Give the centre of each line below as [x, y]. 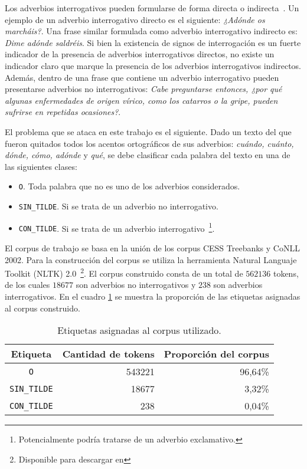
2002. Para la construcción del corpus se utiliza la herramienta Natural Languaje [151, 259]
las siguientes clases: [41, 166]
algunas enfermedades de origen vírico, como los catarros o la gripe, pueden [141, 100]
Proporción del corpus [216, 354]
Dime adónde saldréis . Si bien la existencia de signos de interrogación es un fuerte [153, 42]
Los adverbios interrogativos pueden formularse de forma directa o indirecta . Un [152, 8]
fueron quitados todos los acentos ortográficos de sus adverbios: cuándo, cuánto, [149, 143]
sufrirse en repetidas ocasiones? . [63, 112]
